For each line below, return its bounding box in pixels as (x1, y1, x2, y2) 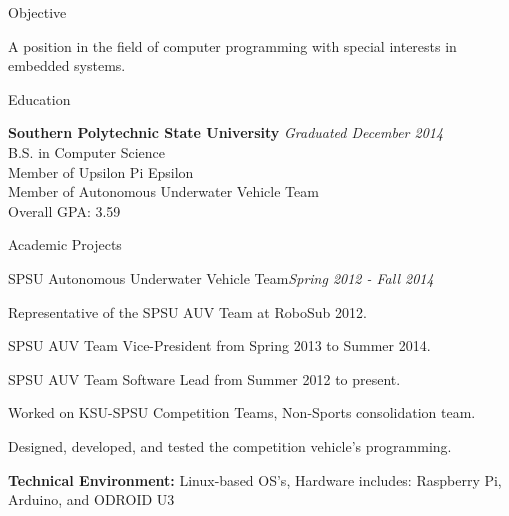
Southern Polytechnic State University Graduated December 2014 (8, 122, 444, 143)
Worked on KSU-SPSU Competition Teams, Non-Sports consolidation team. (8, 402, 476, 423)
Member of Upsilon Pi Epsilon (8, 161, 194, 182)
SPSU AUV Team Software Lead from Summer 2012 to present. (8, 368, 401, 389)
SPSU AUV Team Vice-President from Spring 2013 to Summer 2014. (8, 335, 431, 356)
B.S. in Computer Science (8, 141, 165, 162)
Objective (8, 2, 67, 22)
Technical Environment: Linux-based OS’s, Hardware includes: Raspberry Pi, (8, 469, 502, 490)
